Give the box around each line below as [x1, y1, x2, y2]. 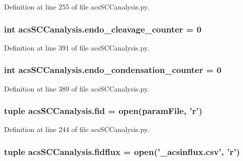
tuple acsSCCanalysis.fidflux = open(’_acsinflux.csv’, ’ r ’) [4, 145, 240, 157]
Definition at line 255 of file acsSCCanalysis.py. [4, 1, 150, 11]
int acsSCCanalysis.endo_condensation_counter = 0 [4, 63, 221, 76]
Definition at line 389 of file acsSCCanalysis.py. [4, 83, 150, 93]
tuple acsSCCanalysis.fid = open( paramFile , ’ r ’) [4, 104, 202, 117]
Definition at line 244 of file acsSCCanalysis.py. [4, 124, 150, 134]
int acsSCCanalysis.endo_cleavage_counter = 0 [4, 22, 202, 35]
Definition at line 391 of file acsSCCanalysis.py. [4, 42, 150, 52]
